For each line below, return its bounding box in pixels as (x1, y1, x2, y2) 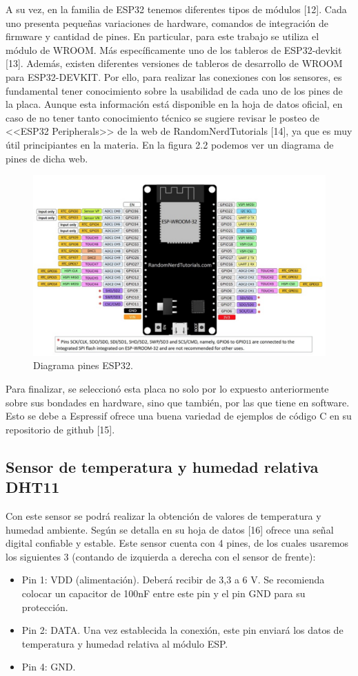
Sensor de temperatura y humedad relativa (6, 456, 319, 477)
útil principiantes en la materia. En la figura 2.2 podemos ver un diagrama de (6, 137, 334, 151)
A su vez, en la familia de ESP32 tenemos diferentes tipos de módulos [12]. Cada (6, 2, 347, 16)
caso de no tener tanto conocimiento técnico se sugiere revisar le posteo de (6, 110, 320, 124)
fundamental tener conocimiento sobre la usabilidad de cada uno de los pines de (6, 83, 343, 97)
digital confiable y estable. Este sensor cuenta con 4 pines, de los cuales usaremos (6, 536, 349, 550)
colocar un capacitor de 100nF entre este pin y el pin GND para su (21, 585, 306, 600)
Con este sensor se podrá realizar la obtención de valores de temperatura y (6, 508, 321, 523)
